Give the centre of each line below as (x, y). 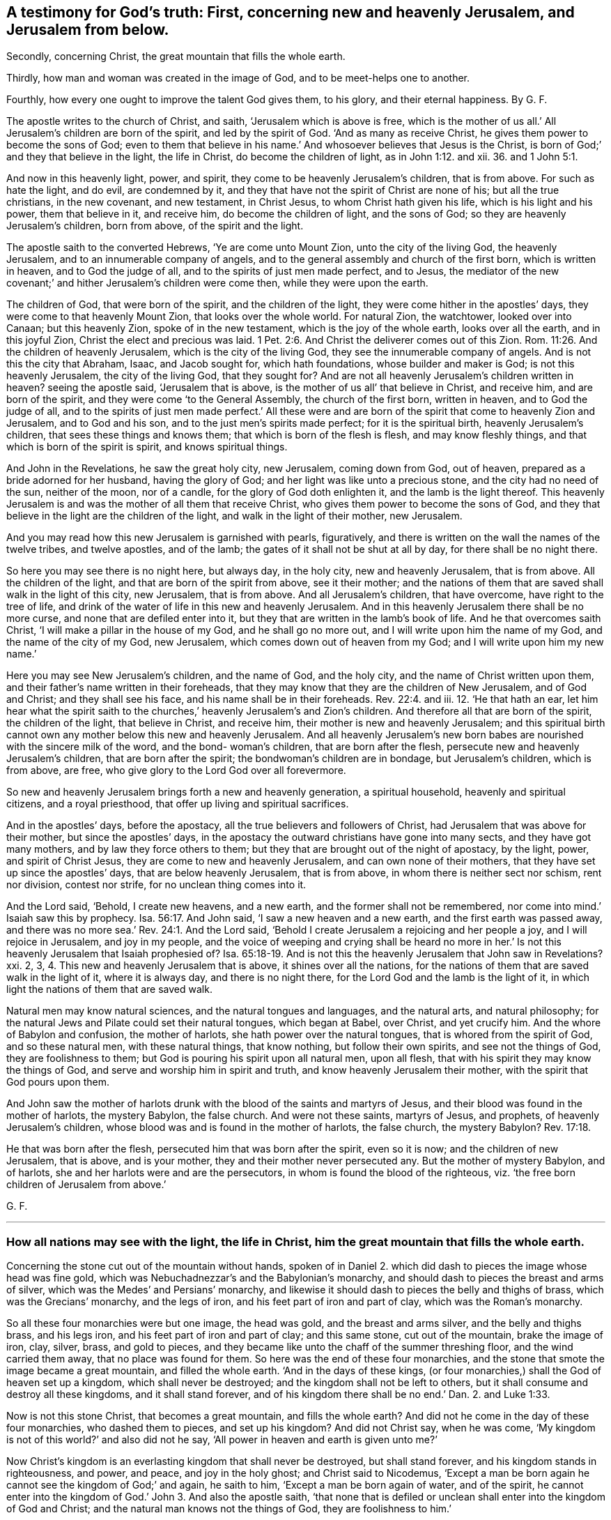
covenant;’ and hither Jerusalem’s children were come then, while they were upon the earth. (217, 283)
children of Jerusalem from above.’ (86, 1185)
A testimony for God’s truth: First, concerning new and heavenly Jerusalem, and (291, 12)
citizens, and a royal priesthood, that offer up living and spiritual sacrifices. (178, 804)
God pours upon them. (58, 1082)
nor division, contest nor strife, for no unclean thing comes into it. (156, 885)
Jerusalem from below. (88, 30)
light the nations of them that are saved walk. (109, 989)
